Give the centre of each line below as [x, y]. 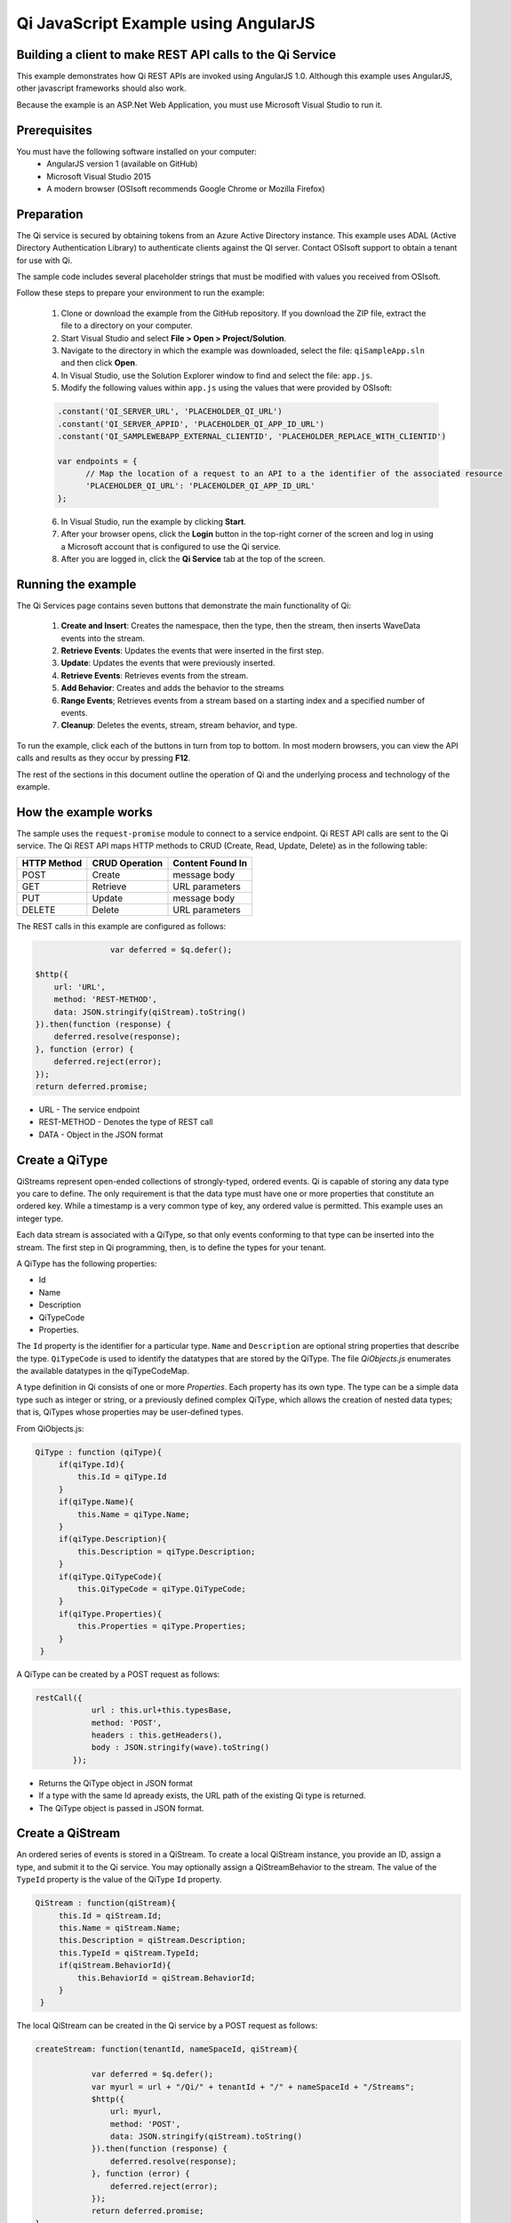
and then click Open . [99, 363]
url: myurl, [136, 2111]
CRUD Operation [128, 863]
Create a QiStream [68, 1833]
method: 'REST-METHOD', [105, 999]
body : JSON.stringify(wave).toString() [180, 1748]
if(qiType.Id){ [91, 1465]
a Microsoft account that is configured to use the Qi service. [171, 546]
